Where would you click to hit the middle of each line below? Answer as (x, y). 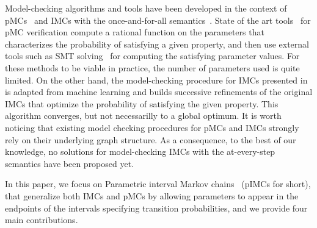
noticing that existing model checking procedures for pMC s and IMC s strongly (152, 127)
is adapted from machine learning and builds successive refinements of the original (159, 92)
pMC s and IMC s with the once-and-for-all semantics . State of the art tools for (158, 20)
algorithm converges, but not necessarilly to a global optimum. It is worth (143, 116)
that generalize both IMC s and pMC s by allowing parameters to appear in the (152, 195)
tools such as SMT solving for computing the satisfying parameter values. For (152, 56)
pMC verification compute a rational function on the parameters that (135, 32)
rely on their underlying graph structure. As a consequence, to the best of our (151, 139)
